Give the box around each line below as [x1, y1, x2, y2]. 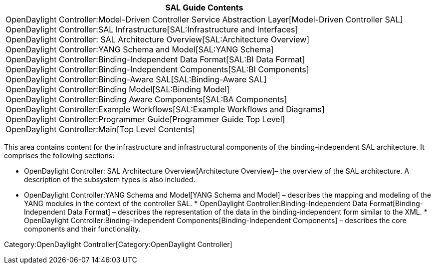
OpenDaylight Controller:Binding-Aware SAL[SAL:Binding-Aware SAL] [5, 74, 267, 84]
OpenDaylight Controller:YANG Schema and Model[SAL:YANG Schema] [5, 44, 274, 54]
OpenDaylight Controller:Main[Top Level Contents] [5, 124, 195, 134]
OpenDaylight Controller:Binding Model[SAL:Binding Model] [5, 84, 230, 94]
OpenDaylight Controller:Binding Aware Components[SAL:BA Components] [5, 94, 287, 104]
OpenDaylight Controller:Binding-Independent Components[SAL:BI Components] [5, 64, 309, 74]
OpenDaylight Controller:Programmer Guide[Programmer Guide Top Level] [5, 114, 285, 124]
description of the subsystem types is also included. [24, 175, 196, 184]
